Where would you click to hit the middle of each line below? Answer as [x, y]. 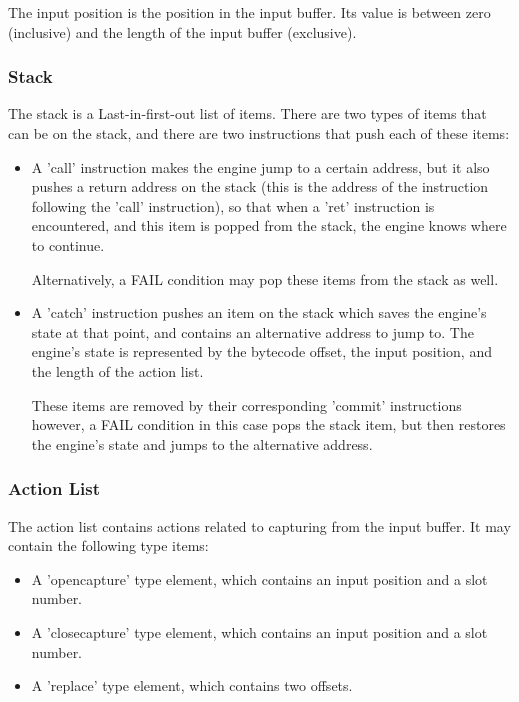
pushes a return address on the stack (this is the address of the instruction [260, 186]
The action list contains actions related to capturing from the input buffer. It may [259, 525]
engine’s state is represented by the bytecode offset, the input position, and [261, 351]
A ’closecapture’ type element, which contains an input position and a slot [259, 631]
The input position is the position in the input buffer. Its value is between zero [249, 12]
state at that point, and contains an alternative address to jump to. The [252, 331]
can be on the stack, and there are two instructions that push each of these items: [259, 133]
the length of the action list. [117, 370]
